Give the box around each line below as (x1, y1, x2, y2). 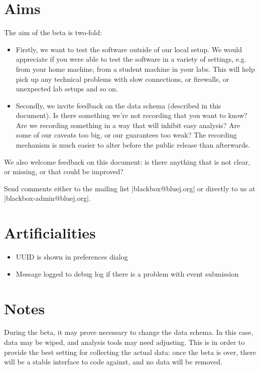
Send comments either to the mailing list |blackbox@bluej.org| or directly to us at (4, 183, 255, 193)
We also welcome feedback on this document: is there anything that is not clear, (4, 156, 250, 167)
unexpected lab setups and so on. (16, 83, 118, 94)
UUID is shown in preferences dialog (16, 252, 128, 262)
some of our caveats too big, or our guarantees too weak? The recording (16, 130, 237, 140)
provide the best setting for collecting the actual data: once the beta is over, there (4, 346, 256, 357)
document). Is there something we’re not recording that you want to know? (16, 110, 247, 120)
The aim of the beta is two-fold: (4, 27, 102, 38)
